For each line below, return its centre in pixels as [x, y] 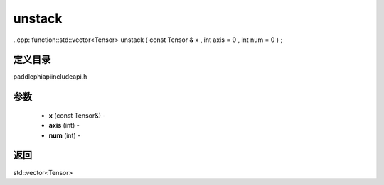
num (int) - [65, 135]
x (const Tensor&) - [77, 115]
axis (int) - [64, 125]
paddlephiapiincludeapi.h [50, 77]
